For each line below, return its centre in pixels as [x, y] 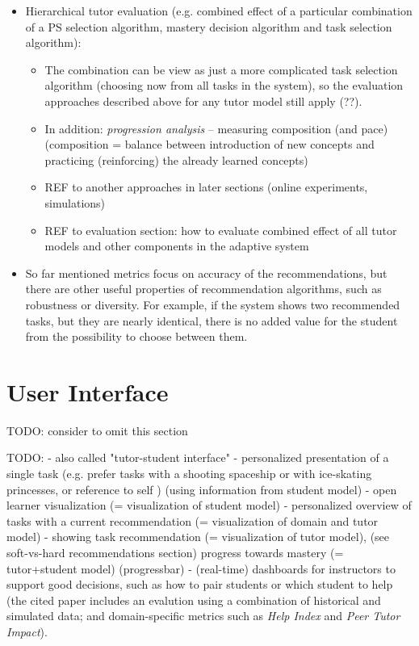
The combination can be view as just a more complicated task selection [221, 69]
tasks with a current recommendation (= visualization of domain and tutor [193, 520]
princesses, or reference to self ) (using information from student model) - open [202, 489]
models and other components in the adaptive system [177, 246]
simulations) [75, 202]
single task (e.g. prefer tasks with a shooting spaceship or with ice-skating [189, 473]
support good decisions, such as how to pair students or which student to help [200, 584]
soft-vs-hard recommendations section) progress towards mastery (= [175, 552]
